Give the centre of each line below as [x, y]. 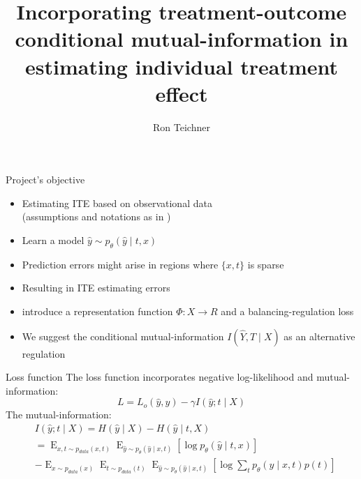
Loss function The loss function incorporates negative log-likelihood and [160, 377]
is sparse [266, 264]
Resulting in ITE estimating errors [96, 288]
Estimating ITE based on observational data [117, 203]
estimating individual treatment [182, 66]
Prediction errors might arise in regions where [120, 264]
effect [182, 93]
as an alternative [319, 336]
